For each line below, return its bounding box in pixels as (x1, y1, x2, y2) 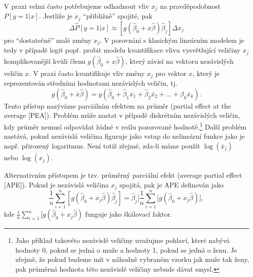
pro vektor (155, 68, 186, 78)
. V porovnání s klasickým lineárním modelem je (100, 35, 244, 45)
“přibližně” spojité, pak (83, 11, 153, 21)
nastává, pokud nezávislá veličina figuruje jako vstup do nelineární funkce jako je (4, 131, 245, 141)
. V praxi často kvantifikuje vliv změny (29, 68, 145, 78)
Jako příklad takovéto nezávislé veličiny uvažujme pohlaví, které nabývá (15, 235, 230, 245)
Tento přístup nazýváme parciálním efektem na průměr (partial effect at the (4, 100, 231, 111)
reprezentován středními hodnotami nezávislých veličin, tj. (4, 78, 178, 88)
